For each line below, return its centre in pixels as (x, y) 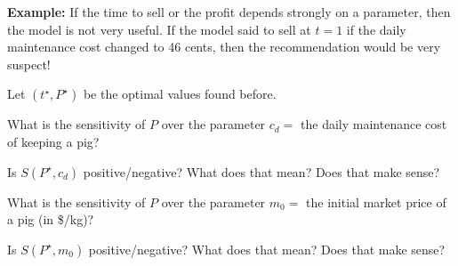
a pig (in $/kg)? (51, 219)
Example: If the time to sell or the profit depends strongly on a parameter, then (229, 12)
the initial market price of (376, 202)
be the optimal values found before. (180, 94)
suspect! (29, 64)
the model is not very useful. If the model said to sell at (159, 29)
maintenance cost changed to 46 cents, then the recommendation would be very (224, 47)
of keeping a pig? (53, 141)
